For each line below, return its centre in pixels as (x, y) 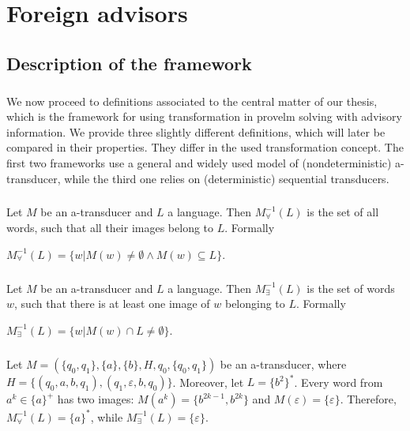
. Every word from (339, 382)
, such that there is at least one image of (112, 304)
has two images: (96, 399)
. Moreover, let (208, 382)
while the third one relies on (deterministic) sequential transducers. (227, 178)
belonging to (255, 304)
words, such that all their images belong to (110, 228)
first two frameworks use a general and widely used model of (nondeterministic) (199, 162)
